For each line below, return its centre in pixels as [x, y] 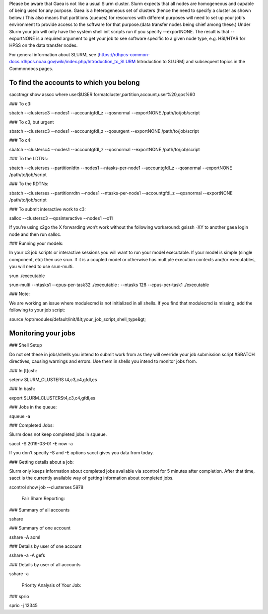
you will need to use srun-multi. [41, 267]
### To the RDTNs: [29, 184]
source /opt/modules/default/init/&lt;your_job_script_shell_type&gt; [78, 319]
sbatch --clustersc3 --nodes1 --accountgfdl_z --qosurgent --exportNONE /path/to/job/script [104, 131]
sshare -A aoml [25, 537]
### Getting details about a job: [41, 462]
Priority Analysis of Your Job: [51, 585]
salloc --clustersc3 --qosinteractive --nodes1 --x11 [61, 218]
